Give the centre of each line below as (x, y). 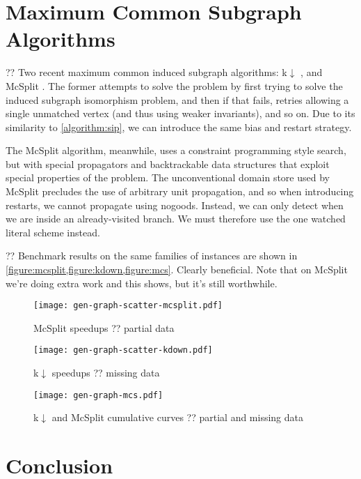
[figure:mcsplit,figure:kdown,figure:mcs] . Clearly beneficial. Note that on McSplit (177, 269)
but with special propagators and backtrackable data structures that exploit (168, 164)
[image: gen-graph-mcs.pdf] (98, 395)
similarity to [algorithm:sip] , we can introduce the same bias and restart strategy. (179, 127)
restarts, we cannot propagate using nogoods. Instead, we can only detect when (175, 205)
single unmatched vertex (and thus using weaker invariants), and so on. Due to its (180, 113)
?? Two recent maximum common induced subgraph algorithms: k (146, 72)
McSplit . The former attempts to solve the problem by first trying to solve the (174, 85)
